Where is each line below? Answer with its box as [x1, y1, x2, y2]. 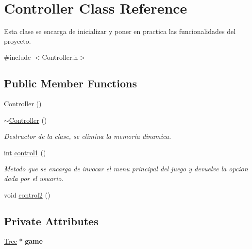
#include [4, 52, 31, 62]
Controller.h [42, 52, 78, 62]
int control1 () [4, 147, 46, 157]
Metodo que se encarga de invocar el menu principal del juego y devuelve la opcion [4, 164, 248, 174]
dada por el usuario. [4, 173, 64, 183]
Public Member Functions [4, 76, 137, 91]
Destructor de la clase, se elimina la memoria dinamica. [4, 131, 171, 141]
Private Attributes [4, 213, 99, 228]
